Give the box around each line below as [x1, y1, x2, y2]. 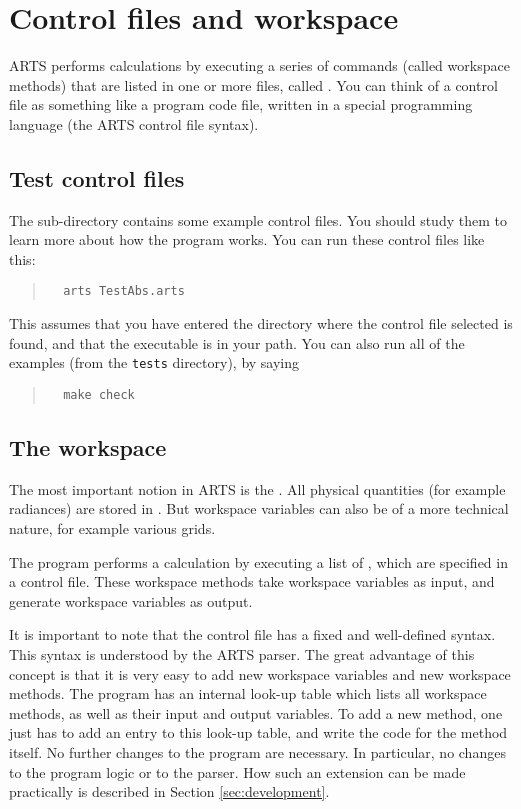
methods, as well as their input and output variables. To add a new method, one [9, 702, 503, 723]
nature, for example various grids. [9, 518, 216, 539]
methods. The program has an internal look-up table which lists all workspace [9, 683, 487, 704]
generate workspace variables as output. [9, 590, 253, 611]
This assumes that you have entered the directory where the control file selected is [9, 313, 513, 334]
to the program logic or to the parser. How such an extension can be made [9, 761, 466, 782]
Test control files [9, 162, 185, 193]
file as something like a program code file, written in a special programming [9, 94, 473, 115]
